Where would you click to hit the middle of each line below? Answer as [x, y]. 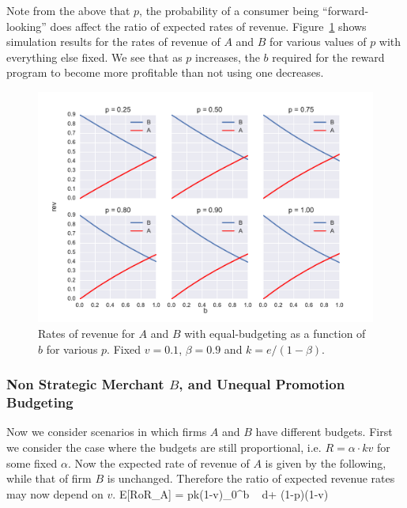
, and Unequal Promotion [262, 384]
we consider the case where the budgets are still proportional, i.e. [164, 447]
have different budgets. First [324, 432]
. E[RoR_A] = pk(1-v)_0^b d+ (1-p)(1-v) [220, 493]
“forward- [346, 10]
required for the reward [328, 57]
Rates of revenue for [87, 334]
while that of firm [49, 478]
